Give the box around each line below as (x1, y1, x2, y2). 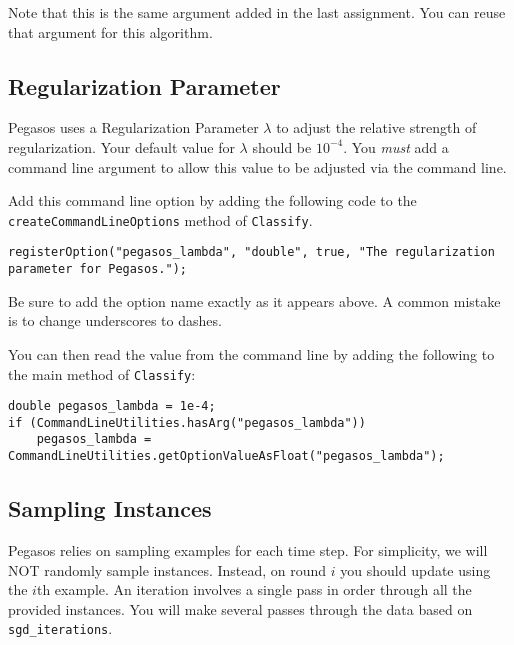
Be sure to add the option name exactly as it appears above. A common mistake (8, 290, 501, 311)
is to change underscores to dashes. (8, 310, 222, 331)
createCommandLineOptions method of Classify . (8, 209, 313, 230)
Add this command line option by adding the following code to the (8, 190, 417, 211)
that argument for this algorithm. (8, 21, 213, 42)
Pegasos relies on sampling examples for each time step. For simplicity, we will (8, 540, 488, 560)
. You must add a (343, 136, 449, 157)
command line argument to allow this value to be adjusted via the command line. (8, 156, 507, 177)
